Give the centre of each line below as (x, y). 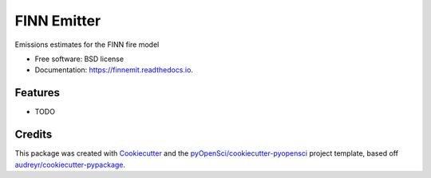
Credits (34, 135)
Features (37, 93)
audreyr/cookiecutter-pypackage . (70, 164)
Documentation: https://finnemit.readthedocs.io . (114, 70)
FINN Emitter (58, 21)
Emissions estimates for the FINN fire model (87, 44)
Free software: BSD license (79, 59)
